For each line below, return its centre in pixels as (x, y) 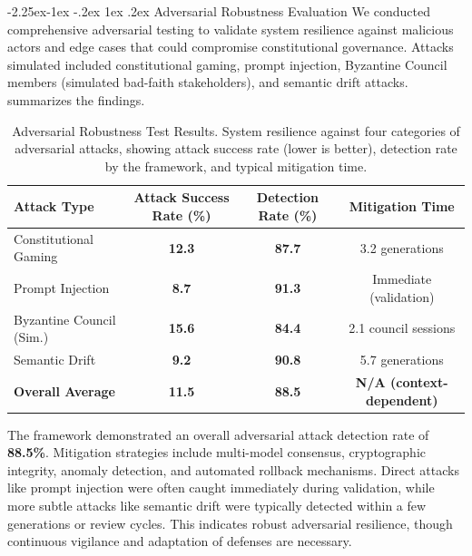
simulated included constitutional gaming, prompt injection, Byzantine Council (227, 64)
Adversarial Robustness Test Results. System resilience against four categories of (236, 130)
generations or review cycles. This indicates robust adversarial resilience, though (230, 523)
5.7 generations (402, 360)
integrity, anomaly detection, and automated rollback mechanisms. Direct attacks (233, 469)
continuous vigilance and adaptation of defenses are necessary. (180, 541)
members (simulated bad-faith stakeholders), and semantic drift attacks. (208, 82)
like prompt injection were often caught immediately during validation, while (221, 488)
